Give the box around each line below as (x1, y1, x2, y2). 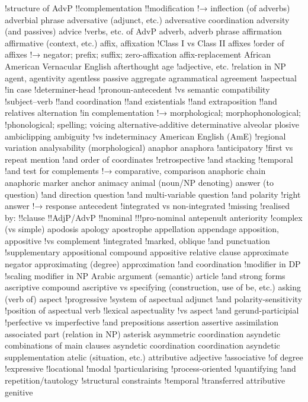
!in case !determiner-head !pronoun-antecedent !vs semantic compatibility (5, 83, 270, 96)
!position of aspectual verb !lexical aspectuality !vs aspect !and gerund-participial (5, 304, 299, 316)
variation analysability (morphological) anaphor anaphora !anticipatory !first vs (5, 141, 293, 154)
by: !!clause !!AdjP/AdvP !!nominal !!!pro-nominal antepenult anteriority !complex (5, 211, 303, 223)
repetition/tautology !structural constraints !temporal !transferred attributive (5, 374, 285, 386)
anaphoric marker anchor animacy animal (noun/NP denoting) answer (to (5, 176, 274, 188)
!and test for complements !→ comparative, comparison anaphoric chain (5, 164, 266, 177)
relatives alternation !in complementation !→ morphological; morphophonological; (5, 106, 301, 119)
